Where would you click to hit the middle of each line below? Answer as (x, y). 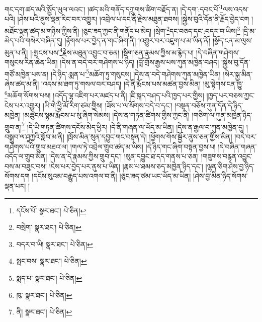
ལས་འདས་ (236, 9)
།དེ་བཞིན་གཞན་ (237, 146)
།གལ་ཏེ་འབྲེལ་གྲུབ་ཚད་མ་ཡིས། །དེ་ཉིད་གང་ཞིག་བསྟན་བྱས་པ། (143, 146)
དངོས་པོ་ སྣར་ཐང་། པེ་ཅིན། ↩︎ (51, 210)
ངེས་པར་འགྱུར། (23, 105)
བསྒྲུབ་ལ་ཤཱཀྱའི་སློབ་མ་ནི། (34, 137)
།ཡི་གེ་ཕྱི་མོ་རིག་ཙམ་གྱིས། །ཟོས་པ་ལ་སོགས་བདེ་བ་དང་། (107, 105)
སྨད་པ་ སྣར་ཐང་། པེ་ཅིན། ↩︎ (49, 278)
